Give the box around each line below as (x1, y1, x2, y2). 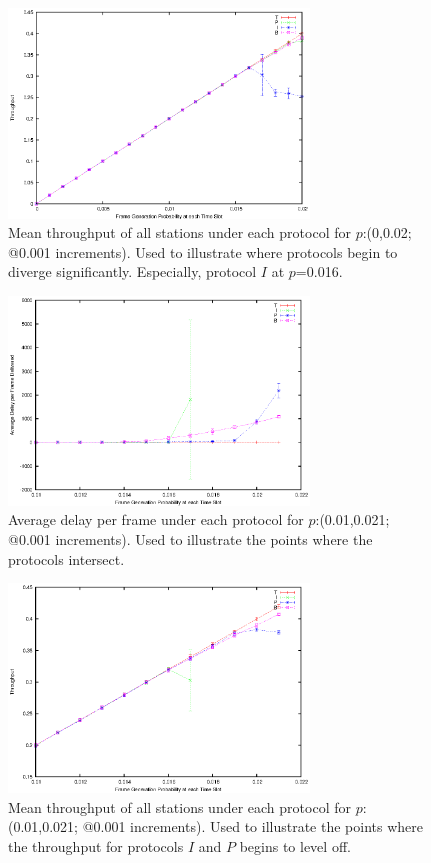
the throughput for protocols (8, 835, 184, 856)
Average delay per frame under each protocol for (8, 509, 304, 530)
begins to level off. (239, 835, 351, 856)
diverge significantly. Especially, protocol (8, 261, 257, 282)
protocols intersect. (8, 548, 125, 569)
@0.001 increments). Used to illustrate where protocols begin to (8, 241, 398, 262)
